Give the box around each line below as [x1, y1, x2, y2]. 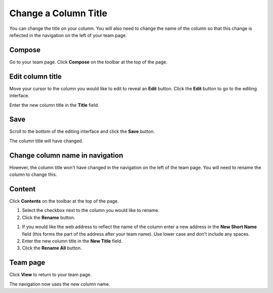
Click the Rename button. [22, 214, 75, 221]
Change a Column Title [9, 8, 108, 19]
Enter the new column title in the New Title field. [22, 238, 123, 244]
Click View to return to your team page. [9, 272, 92, 278]
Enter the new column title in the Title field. [9, 102, 100, 108]
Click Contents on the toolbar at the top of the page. [9, 198, 119, 204]
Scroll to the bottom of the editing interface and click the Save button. [9, 128, 155, 134]
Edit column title [9, 72, 62, 81]
